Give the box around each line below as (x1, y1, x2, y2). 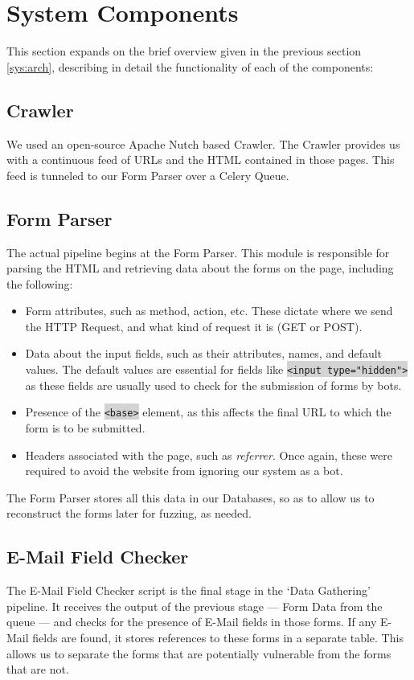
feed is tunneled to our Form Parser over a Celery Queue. (6, 166, 289, 183)
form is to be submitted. (25, 419, 146, 436)
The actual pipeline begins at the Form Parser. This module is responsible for (6, 244, 390, 260)
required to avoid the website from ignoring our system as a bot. (25, 462, 343, 479)
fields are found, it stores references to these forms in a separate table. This (32, 629, 404, 645)
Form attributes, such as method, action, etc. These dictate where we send (25, 302, 393, 319)
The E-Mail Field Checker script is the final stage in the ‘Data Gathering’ (6, 582, 371, 599)
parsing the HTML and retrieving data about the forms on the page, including (6, 260, 394, 277)
